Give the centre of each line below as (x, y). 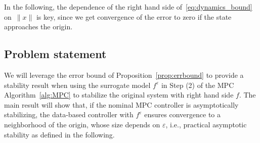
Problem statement (55, 54)
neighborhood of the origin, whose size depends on (82, 124)
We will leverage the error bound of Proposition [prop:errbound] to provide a (124, 75)
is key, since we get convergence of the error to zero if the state (134, 16)
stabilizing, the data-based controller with (69, 114)
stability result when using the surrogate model (77, 85)
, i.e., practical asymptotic (206, 124)
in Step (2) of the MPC (198, 85)
